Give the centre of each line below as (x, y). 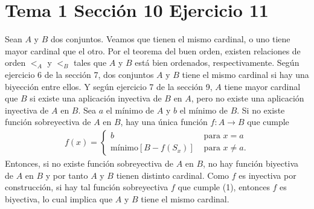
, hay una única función (164, 122)
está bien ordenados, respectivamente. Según (217, 63)
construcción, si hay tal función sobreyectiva (87, 187)
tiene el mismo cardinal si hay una (245, 74)
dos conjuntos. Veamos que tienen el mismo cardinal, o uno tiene (170, 39)
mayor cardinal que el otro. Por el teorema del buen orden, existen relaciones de (153, 50)
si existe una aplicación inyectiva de (96, 98)
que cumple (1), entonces (224, 187)
